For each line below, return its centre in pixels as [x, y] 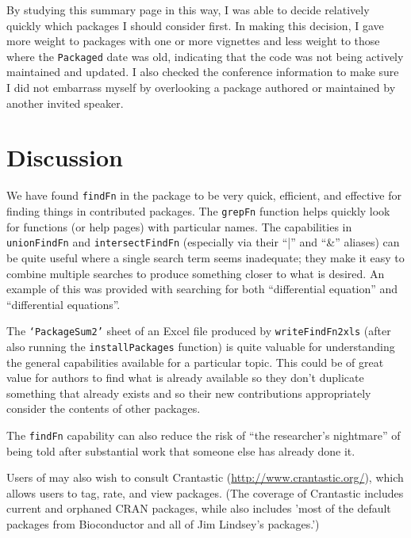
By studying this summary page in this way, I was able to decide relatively [188, 10]
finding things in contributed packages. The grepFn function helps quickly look [198, 211]
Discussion [65, 157]
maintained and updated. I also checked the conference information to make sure [203, 72]
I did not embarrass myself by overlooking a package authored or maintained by [201, 88]
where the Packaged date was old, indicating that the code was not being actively [205, 56]
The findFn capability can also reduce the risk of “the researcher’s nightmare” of [204, 435]
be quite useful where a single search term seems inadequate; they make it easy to [205, 257]
